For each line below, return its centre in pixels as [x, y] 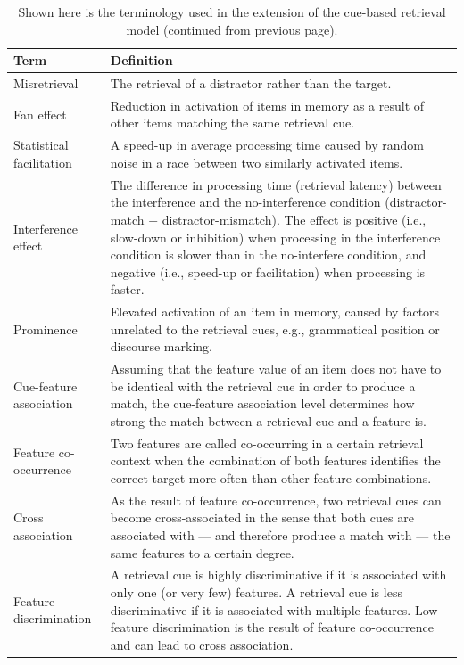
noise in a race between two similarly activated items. [257, 162]
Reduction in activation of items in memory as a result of [267, 105]
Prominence [46, 328]
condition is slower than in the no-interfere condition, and [268, 255]
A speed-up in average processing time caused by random [267, 145]
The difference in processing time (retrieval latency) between [276, 184]
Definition [141, 60]
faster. [127, 289]
